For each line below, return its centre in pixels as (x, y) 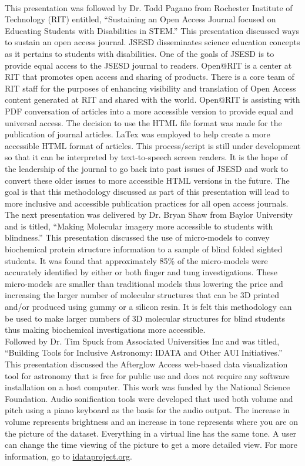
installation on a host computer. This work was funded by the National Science (148, 387)
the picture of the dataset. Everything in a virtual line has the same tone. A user (151, 433)
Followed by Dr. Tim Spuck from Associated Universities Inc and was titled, (142, 341)
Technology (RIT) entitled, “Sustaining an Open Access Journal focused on (140, 19)
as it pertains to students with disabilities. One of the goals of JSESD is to (140, 53)
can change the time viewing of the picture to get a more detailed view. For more (151, 445)
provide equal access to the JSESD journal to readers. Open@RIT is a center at (148, 65)
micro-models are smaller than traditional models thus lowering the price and (144, 283)
